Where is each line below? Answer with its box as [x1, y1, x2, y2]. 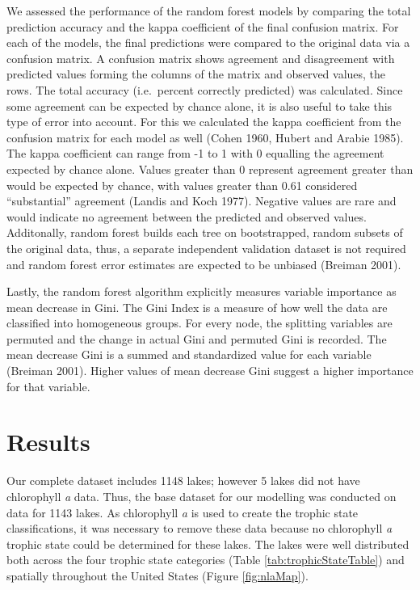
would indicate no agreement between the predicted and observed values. [6, 208, 367, 225]
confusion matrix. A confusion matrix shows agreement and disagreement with [6, 49, 395, 66]
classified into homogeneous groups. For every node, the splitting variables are [6, 314, 393, 331]
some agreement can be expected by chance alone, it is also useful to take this [6, 97, 393, 114]
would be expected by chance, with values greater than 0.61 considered [6, 176, 358, 193]
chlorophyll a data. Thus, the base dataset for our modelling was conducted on [6, 487, 397, 504]
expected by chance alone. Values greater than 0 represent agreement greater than [6, 160, 414, 177]
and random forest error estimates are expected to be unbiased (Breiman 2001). [6, 255, 401, 272]
